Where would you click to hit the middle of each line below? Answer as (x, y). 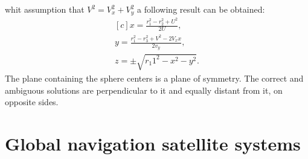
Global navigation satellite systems (153, 143)
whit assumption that (45, 9)
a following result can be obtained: (201, 9)
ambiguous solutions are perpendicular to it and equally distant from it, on (144, 90)
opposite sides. (32, 102)
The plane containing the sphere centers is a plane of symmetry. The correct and (154, 78)
